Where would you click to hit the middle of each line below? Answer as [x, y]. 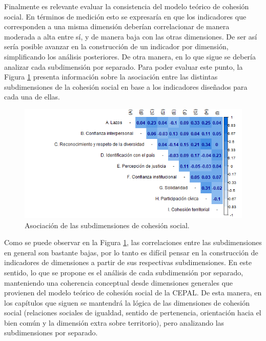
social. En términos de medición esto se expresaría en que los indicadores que [125, 16]
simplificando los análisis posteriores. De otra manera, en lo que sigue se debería [130, 56]
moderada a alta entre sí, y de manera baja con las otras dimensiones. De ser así [131, 36]
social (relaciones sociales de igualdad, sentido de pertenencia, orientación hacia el [133, 313]
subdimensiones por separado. [51, 333]
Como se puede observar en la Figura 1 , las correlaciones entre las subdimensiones [133, 242]
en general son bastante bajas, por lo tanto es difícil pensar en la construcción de [131, 252]
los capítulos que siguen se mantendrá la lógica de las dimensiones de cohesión [127, 302]
